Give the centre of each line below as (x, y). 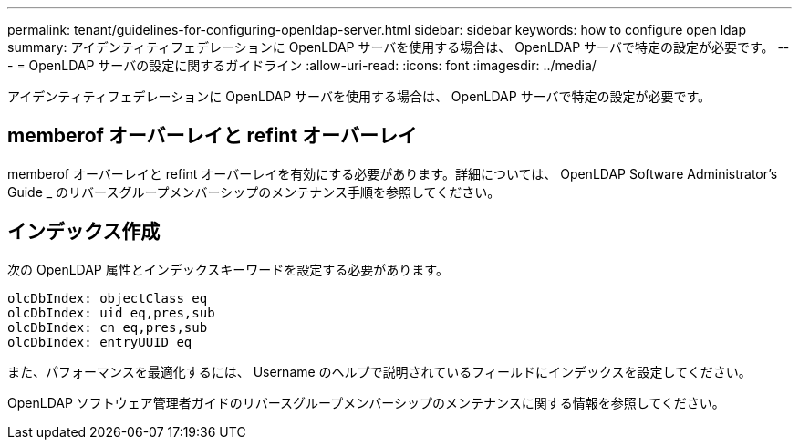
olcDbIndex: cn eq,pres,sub (108, 327)
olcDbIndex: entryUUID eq (100, 342)
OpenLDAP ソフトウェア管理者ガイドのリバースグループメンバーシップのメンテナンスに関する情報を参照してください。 (366, 402)
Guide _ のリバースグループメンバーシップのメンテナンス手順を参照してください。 (254, 192)
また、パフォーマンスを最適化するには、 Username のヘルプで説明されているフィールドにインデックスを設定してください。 (379, 371)
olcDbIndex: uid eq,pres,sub (111, 312)
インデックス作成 (84, 232)
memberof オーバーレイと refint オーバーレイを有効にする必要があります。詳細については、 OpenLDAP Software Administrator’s (393, 173)
